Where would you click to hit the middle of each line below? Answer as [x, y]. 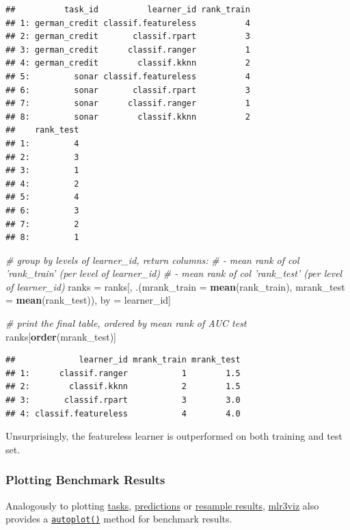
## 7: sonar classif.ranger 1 [128, 104]
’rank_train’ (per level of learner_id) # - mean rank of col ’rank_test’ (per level [174, 273]
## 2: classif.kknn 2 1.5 [123, 387]
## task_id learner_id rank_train [128, 10]
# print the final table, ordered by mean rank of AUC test [126, 323]
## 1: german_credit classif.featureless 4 [128, 23]
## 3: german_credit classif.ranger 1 [128, 50]
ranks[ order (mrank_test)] [61, 336]
